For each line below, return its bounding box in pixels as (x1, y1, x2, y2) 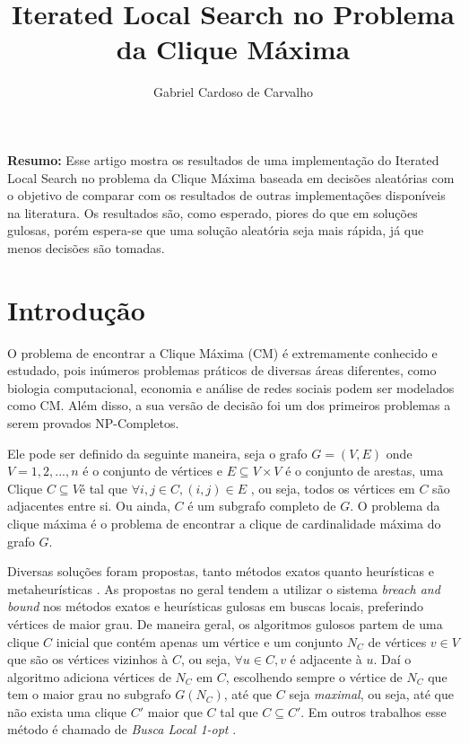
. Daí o (373, 650, 412, 669)
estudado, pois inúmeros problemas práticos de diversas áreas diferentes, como (7, 361, 437, 380)
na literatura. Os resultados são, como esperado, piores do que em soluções (7, 203, 418, 222)
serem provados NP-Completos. (7, 413, 179, 432)
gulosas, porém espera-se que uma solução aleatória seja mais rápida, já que (7, 221, 424, 240)
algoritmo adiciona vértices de (7, 667, 171, 686)
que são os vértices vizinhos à (7, 650, 169, 669)
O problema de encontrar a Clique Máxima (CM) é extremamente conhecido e (7, 343, 438, 362)
